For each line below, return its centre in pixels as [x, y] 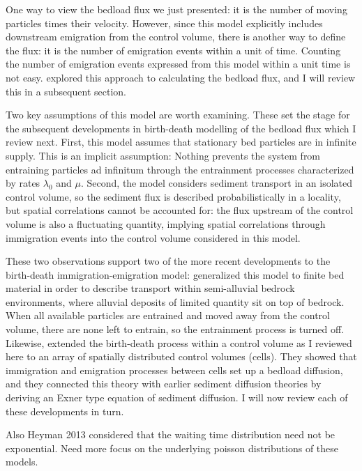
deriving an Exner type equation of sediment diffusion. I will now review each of [177, 397]
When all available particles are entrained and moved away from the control [168, 315]
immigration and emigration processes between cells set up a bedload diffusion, [174, 370]
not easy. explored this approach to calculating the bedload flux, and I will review [181, 77]
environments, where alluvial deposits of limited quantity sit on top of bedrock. [175, 301]
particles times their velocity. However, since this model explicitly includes [164, 23]
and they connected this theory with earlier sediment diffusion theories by [164, 384]
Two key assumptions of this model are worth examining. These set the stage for [178, 115]
